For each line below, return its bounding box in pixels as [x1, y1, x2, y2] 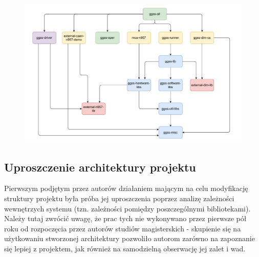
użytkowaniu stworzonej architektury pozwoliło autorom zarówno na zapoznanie [4, 233, 255, 244]
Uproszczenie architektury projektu [4, 159, 196, 175]
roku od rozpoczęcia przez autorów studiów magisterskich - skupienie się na [4, 223, 241, 233]
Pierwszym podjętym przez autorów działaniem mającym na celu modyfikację [4, 183, 248, 194]
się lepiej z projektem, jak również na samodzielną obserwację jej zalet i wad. [4, 243, 246, 253]
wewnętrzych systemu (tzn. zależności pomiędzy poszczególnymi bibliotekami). [4, 203, 251, 213]
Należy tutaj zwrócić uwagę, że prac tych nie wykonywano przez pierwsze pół [4, 213, 247, 224]
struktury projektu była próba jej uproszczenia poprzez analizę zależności [4, 192, 234, 203]
